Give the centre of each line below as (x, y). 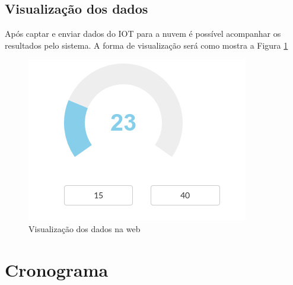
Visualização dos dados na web (85, 228)
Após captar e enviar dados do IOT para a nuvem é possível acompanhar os (143, 34)
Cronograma (57, 269)
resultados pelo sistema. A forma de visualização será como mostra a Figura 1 (146, 45)
